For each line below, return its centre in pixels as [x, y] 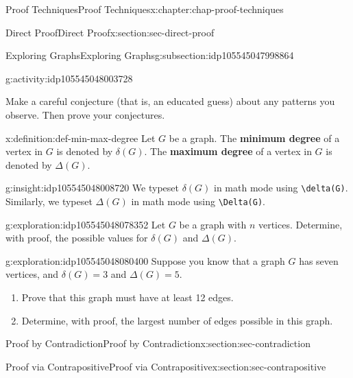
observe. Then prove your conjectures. [85, 114]
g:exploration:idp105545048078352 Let [86, 224]
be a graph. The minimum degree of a [254, 138]
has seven [319, 260]
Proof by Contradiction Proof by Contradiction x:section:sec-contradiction [158, 343]
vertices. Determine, [300, 224]
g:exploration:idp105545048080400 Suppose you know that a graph [145, 260]
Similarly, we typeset [49, 201]
